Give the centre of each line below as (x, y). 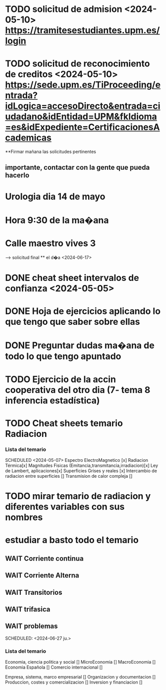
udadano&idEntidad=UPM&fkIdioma (81, 117)
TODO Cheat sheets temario (64, 423)
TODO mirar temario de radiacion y (78, 496)
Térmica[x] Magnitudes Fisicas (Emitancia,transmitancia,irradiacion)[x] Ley (82, 466)
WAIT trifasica (28, 609)
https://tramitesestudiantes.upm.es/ (83, 30)
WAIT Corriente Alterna (42, 576)
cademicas (28, 138)
